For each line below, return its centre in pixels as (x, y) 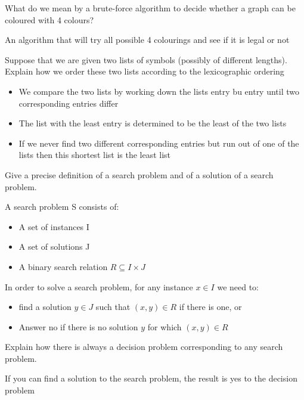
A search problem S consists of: (62, 207)
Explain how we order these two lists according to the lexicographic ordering (145, 71)
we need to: (238, 286)
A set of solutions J (54, 246)
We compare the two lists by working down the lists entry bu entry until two (159, 91)
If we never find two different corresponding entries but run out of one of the (159, 143)
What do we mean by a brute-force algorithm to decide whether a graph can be (150, 8)
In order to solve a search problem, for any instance (99, 286)
